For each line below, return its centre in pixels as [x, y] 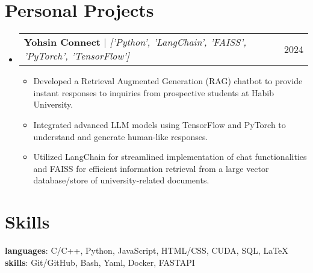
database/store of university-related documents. [121, 180]
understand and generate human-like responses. [121, 136]
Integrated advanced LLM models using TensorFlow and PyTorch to [160, 124]
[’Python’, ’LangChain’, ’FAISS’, [178, 42]
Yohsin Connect [62, 42]
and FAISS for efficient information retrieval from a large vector [151, 168]
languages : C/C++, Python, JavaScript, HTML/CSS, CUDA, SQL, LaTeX [147, 250]
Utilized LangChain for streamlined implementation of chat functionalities [170, 157]
